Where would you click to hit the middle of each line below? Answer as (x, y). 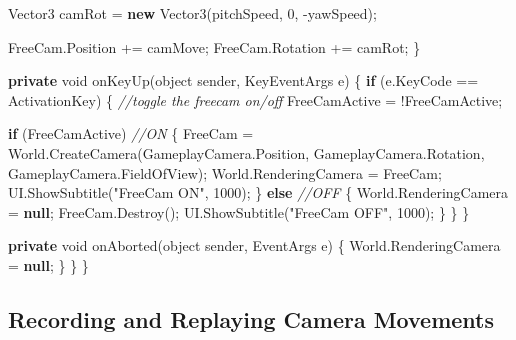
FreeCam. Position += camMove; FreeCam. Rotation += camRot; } (214, 46)
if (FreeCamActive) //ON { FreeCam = (131, 133)
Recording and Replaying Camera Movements (251, 318)
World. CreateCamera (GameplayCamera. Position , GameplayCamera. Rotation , (246, 152)
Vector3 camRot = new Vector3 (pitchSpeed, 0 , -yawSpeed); (192, 13)
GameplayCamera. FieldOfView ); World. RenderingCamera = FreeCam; (225, 172)
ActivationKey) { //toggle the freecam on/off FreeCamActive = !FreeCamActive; (255, 99)
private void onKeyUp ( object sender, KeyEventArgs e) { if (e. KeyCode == (243, 80)
